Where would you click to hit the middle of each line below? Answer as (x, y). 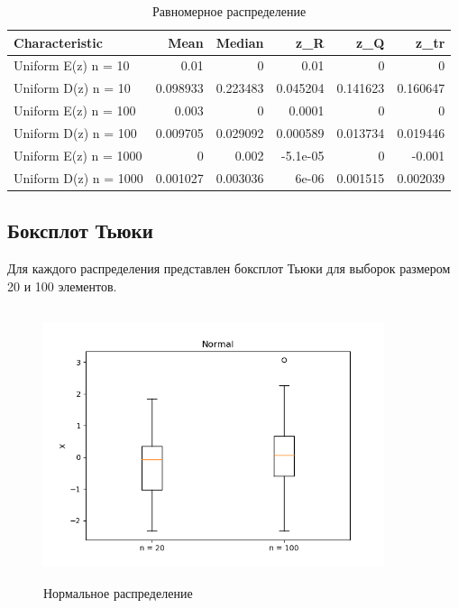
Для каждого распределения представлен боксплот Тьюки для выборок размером (229, 267)
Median (240, 42)
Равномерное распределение (229, 11)
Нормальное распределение (118, 593)
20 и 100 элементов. (62, 286)
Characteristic (58, 42)
